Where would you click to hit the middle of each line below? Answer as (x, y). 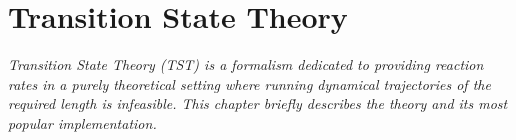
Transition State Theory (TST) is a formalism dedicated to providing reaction (246, 64)
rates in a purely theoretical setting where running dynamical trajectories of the (249, 83)
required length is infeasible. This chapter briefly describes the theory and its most (258, 103)
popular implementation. (82, 122)
